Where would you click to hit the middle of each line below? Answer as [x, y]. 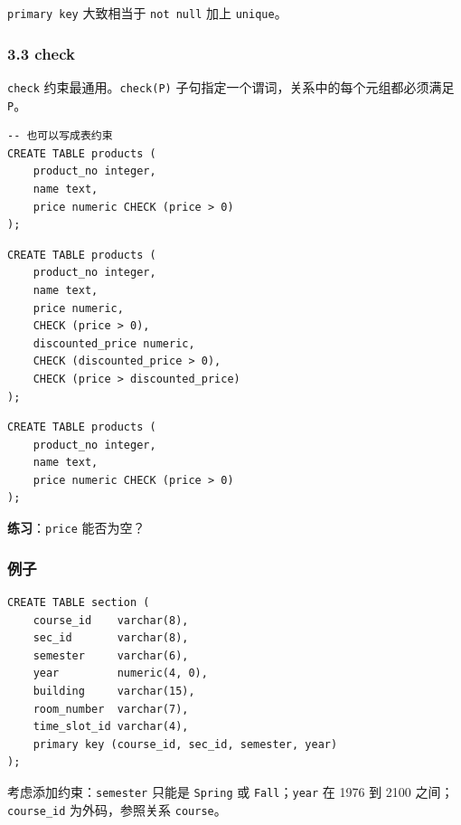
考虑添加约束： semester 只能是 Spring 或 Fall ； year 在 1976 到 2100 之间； [230, 791]
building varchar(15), [114, 691]
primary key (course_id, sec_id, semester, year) [185, 744]
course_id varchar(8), [111, 620]
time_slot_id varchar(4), [111, 727]
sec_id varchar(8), [111, 638]
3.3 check [41, 53]
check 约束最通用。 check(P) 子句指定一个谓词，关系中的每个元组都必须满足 [231, 86]
